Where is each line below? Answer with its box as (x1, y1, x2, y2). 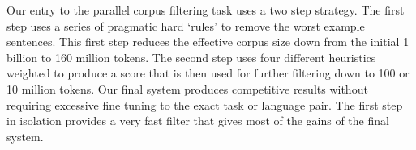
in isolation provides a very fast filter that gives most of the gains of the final (6, 112, 389, 129)
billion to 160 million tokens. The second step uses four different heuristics (6, 48, 376, 65)
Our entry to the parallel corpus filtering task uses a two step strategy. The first (6, 2, 405, 18)
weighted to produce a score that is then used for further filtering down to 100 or (6, 65, 410, 81)
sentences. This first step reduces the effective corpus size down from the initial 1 (6, 33, 410, 50)
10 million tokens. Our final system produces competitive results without (6, 80, 368, 97)
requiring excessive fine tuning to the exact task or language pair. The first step (6, 96, 403, 113)
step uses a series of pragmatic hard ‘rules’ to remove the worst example (6, 17, 365, 34)
